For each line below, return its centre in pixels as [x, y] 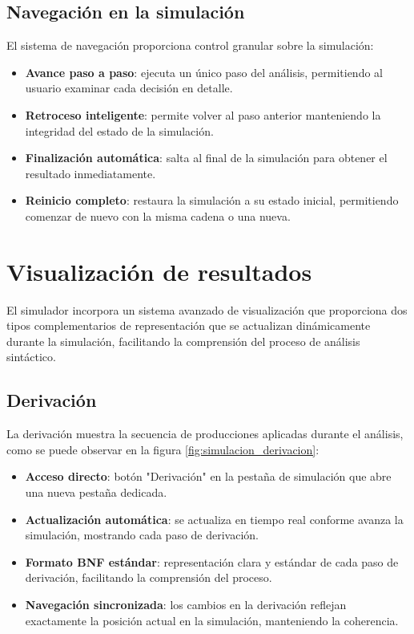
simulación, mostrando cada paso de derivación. [142, 535]
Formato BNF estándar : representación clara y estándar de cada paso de [212, 561]
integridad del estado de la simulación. [119, 130]
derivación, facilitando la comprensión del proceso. [149, 577]
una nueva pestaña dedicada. [96, 492]
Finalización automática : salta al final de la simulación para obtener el [206, 158]
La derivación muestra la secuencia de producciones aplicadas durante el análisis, [205, 434]
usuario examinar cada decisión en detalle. [129, 88]
